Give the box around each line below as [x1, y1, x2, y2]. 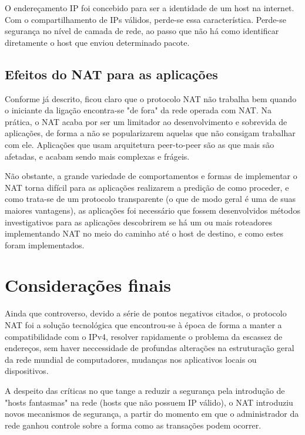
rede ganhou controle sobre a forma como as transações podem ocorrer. [5, 419, 262, 431]
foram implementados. [5, 238, 85, 251]
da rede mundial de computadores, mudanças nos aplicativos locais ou [5, 353, 257, 365]
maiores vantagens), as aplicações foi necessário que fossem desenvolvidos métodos [5, 204, 300, 216]
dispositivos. [5, 365, 49, 377]
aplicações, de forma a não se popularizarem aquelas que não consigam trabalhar [5, 127, 296, 139]
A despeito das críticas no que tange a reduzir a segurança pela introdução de [5, 384, 285, 396]
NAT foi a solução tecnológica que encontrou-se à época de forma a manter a [5, 319, 282, 331]
